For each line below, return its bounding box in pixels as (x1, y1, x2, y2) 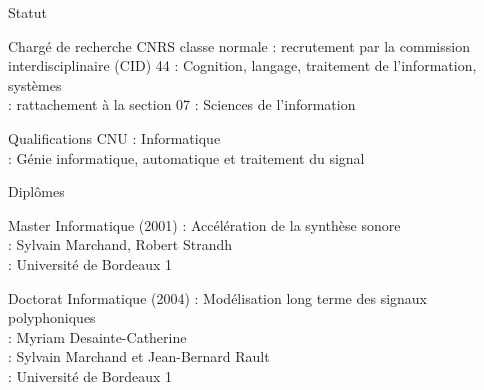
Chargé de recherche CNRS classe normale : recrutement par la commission (8, 35, 470, 56)
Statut (8, 2, 47, 22)
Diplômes (8, 181, 65, 202)
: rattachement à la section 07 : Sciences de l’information (8, 94, 356, 115)
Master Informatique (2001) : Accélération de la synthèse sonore (8, 214, 401, 235)
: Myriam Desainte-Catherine (8, 326, 187, 347)
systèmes (8, 74, 62, 95)
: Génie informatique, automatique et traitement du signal (8, 147, 365, 168)
